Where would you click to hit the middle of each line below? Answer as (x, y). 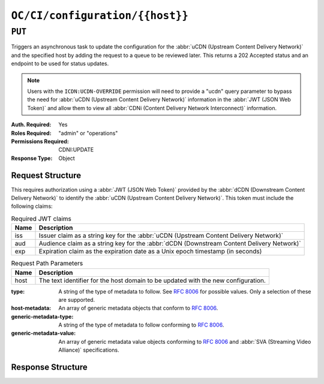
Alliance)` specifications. (89, 350)
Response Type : (32, 158)
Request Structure (46, 175)
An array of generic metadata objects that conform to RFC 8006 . (138, 308)
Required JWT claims (41, 219)
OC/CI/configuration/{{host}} (100, 16)
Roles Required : (31, 133)
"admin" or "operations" (88, 133)
